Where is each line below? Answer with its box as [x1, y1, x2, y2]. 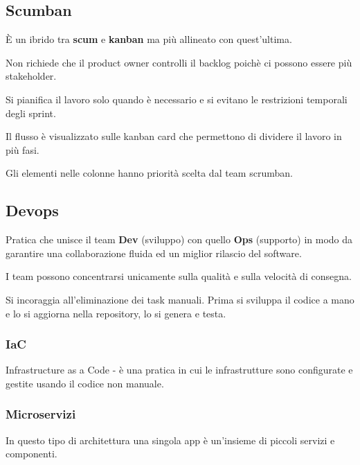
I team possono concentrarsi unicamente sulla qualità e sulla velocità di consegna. [6, 269, 352, 283]
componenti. [6, 446, 57, 461]
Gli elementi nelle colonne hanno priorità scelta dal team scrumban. [6, 166, 293, 180]
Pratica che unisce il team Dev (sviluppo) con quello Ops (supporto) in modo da [6, 232, 353, 247]
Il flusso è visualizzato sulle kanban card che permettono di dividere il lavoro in [6, 129, 342, 143]
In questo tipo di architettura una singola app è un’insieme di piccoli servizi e [6, 432, 335, 447]
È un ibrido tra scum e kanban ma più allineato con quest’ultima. [6, 32, 292, 46]
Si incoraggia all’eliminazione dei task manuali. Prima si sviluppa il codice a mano [6, 292, 354, 306]
